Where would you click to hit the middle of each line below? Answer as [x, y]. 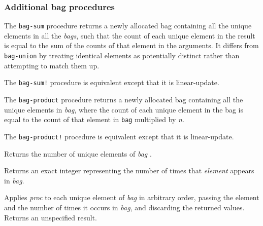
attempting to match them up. [52, 65]
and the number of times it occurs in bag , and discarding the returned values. [124, 207]
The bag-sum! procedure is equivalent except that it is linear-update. [112, 82]
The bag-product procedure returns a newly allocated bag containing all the [124, 99]
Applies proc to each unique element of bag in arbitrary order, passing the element [132, 197]
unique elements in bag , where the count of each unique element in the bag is [124, 109]
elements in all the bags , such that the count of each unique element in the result [130, 35]
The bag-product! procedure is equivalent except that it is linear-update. [119, 136]
